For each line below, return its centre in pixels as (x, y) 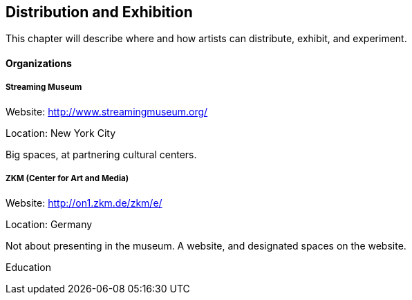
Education (28, 267)
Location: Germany (49, 224)
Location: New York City (61, 133)
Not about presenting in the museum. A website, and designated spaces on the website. (206, 245)
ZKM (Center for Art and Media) (67, 179)
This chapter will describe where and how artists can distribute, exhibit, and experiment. (206, 39)
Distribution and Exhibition (99, 12)
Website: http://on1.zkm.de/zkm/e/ (84, 203)
